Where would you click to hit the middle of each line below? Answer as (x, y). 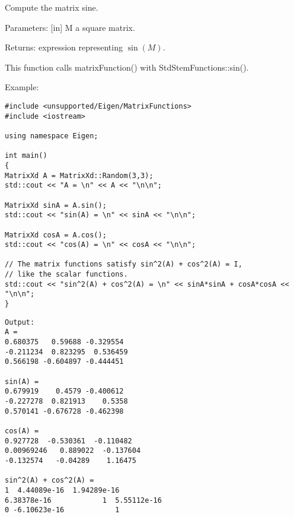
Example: (22, 87)
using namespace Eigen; (52, 136)
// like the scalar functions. (66, 275)
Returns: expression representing (64, 47)
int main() (26, 156)
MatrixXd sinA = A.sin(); (56, 205)
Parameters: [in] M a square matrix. (70, 27)
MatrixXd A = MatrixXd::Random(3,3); (79, 175)
